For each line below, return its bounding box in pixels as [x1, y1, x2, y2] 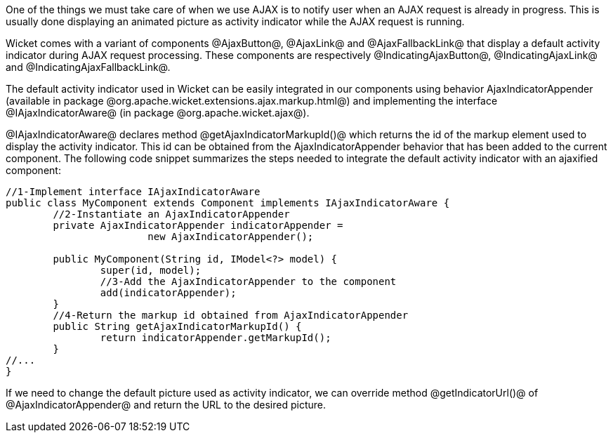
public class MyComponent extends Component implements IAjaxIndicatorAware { [6, 197, 450, 208]
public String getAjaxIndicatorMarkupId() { [53, 321, 302, 332]
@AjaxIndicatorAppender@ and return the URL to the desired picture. [6, 399, 326, 411]
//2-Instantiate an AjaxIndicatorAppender [53, 208, 290, 220]
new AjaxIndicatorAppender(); [147, 231, 314, 242]
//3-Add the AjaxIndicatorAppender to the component [100, 276, 397, 287]
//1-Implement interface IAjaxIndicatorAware [6, 186, 261, 197]
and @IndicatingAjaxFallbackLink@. [6, 61, 171, 73]
